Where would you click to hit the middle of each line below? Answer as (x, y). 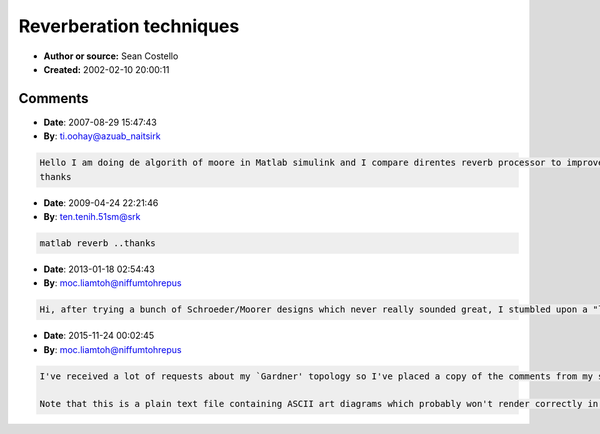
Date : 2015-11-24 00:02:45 (99, 336)
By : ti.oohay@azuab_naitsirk (102, 136)
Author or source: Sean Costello (111, 56)
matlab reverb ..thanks (98, 243)
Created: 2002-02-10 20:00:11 (106, 69)
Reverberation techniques (129, 26)
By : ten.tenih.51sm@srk (92, 216)
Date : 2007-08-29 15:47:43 (100, 122)
